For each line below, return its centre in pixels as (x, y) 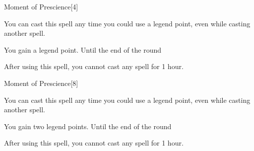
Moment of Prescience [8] (41, 83)
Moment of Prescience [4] (41, 6)
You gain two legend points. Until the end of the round (88, 126)
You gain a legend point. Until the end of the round (83, 49)
